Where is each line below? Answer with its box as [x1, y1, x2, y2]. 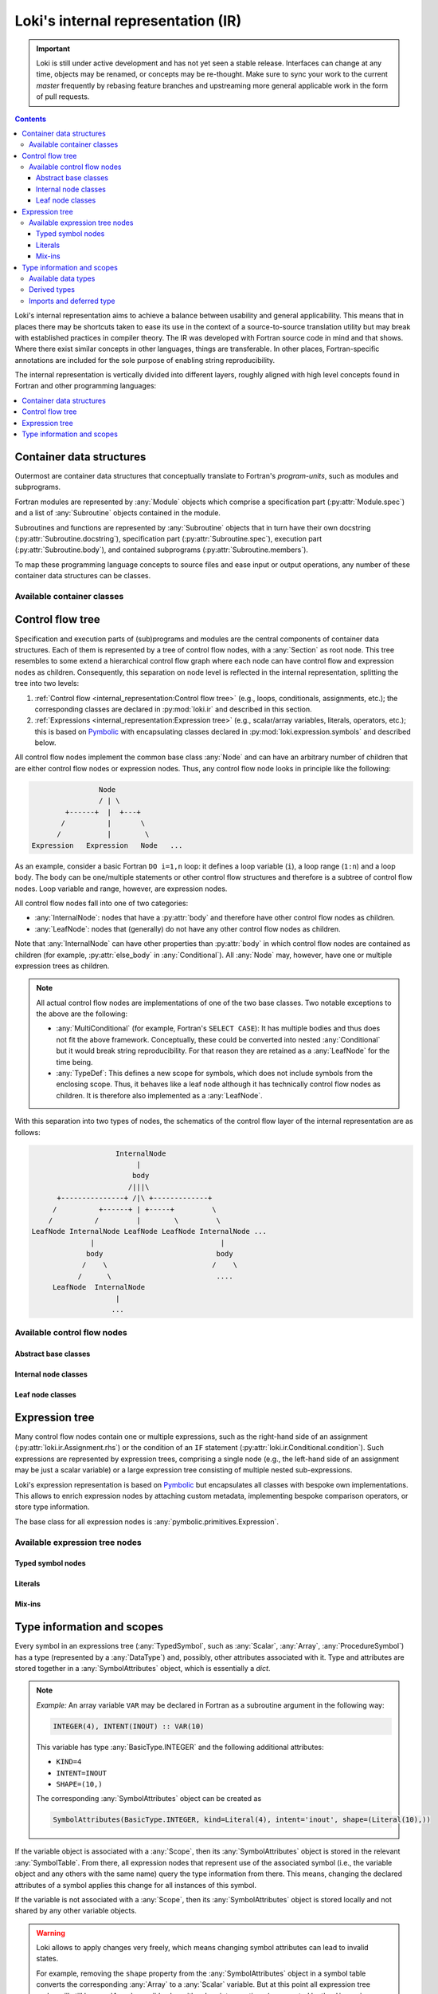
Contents [14, 114, 47, 124]
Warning [36, 1928, 65, 1937]
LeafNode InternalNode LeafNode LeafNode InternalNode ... [31, 1227, 267, 1236]
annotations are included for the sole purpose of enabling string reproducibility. [14, 355, 276, 365]
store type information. [14, 1502, 90, 1511]
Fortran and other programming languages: [14, 381, 157, 391]
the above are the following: [36, 1009, 127, 1019]
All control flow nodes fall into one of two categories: [14, 898, 189, 908]
